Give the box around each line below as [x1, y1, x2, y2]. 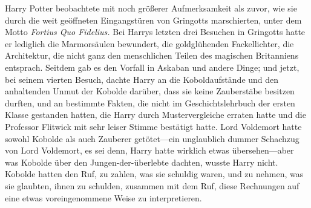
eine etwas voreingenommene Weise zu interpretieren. [5, 191, 202, 204]
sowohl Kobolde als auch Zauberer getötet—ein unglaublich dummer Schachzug [5, 132, 300, 145]
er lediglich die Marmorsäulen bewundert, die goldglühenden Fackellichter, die [5, 37, 294, 50]
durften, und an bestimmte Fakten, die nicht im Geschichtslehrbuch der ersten [5, 96, 295, 109]
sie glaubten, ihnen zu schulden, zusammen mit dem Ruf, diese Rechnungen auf [5, 179, 300, 192]
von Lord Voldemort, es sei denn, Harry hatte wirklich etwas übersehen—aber [5, 144, 294, 157]
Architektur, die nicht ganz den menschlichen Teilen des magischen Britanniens [5, 49, 299, 62]
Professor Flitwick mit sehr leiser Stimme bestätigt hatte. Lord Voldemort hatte [5, 120, 302, 132]
